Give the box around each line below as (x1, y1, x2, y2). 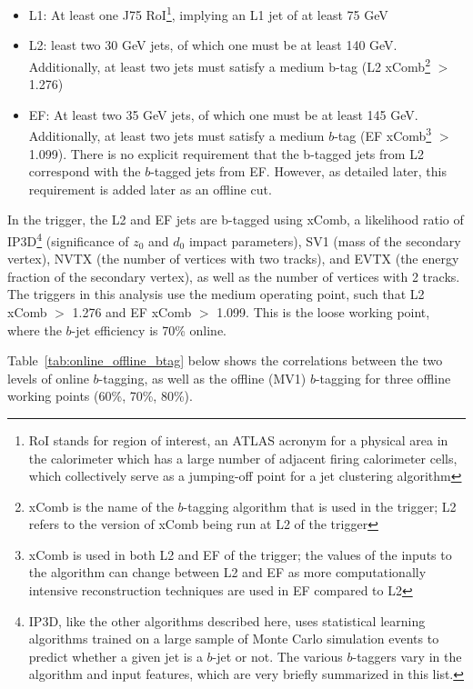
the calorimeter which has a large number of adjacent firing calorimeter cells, (28, 448, 458, 467)
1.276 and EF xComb (72, 302, 192, 321)
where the (7, 320, 62, 339)
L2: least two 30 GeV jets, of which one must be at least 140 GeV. (28, 35, 398, 55)
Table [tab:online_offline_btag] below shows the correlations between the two (7, 351, 443, 370)
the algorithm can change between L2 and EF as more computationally (28, 563, 427, 582)
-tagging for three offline (315, 368, 451, 387)
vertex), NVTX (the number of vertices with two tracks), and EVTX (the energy (7, 249, 459, 268)
